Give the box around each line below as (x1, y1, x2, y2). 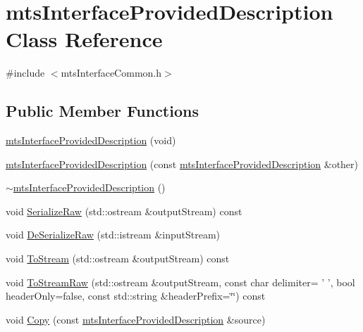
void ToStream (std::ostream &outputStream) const (6, 251, 230, 266)
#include (6, 65, 45, 80)
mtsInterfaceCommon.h (61, 65, 161, 80)
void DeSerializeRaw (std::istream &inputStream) (6, 227, 221, 242)
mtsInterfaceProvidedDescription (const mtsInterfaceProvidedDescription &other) (6, 156, 359, 171)
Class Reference (6, 25, 163, 53)
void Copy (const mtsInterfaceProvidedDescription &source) (6, 312, 266, 326)
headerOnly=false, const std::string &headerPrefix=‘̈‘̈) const (6, 288, 266, 303)
